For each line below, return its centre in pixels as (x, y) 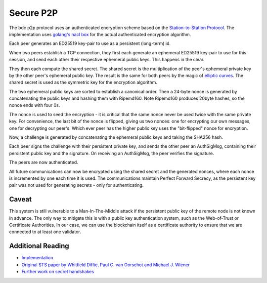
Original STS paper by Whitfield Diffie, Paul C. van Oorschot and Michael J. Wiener (106, 265)
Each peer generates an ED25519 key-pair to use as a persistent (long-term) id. (90, 43)
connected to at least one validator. (45, 232)
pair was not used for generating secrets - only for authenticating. (76, 185)
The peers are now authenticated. (44, 162)
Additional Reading (39, 246)
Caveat (21, 199)
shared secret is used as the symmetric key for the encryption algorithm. (83, 82)
